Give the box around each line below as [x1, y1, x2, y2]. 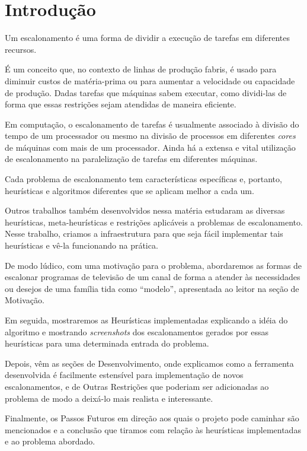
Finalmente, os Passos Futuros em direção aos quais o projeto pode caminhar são [5, 412, 299, 424]
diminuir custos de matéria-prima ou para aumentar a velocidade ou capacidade [5, 74, 295, 87]
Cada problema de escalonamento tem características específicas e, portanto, [5, 173, 282, 185]
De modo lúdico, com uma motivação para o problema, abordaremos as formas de [5, 259, 302, 271]
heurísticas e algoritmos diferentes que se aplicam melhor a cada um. [5, 184, 254, 196]
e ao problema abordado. [5, 435, 95, 447]
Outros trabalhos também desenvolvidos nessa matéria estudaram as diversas [5, 204, 285, 217]
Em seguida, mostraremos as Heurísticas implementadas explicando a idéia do [5, 314, 288, 326]
